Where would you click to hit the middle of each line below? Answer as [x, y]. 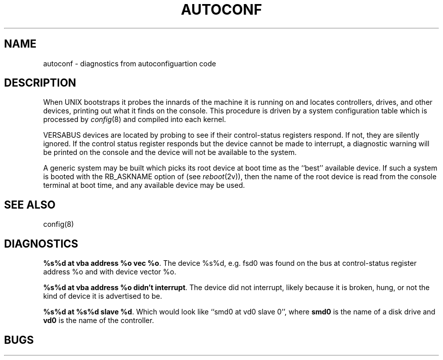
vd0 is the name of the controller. [99, 321]
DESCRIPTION [40, 83]
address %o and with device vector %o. [110, 272]
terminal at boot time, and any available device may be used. [144, 185]
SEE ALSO [30, 205]
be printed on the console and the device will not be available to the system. [170, 152]
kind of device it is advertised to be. [103, 296]
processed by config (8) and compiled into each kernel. [135, 119]
